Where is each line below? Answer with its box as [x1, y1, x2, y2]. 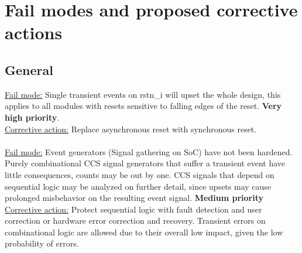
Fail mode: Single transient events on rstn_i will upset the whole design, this [5, 88, 281, 100]
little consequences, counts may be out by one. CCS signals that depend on [5, 168, 274, 180]
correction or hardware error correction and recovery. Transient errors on [5, 214, 266, 227]
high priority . [5, 111, 60, 123]
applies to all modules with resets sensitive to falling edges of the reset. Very [5, 100, 282, 112]
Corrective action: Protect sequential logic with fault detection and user [5, 203, 262, 215]
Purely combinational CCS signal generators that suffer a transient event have [5, 157, 286, 169]
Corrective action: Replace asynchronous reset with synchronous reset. [5, 122, 257, 135]
